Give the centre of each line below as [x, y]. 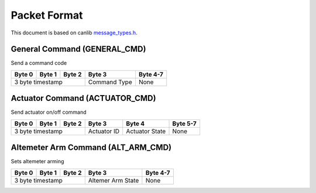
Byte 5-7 [185, 124]
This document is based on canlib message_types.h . [74, 33]
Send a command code [39, 63]
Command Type [110, 82]
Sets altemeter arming [37, 162]
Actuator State [146, 131]
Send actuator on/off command [49, 112]
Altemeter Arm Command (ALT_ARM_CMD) [91, 148]
